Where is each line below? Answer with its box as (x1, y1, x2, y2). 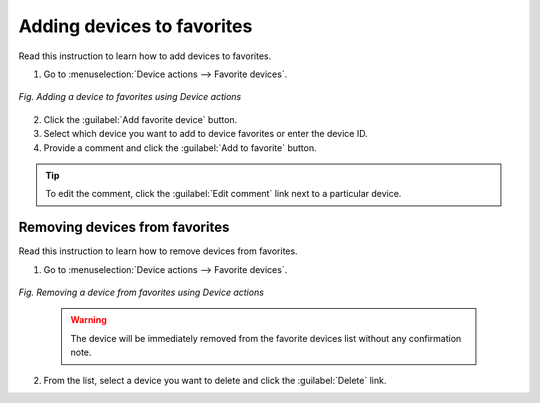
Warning (70, 314, 107, 326)
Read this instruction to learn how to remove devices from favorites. (18, 245, 299, 257)
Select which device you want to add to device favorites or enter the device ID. (43, 128, 369, 140)
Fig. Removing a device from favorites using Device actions (18, 286, 265, 298)
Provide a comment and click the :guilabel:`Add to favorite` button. (43, 141, 317, 154)
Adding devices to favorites (18, 15, 253, 37)
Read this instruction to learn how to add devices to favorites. (18, 50, 272, 62)
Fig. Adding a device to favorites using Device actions (18, 91, 242, 103)
